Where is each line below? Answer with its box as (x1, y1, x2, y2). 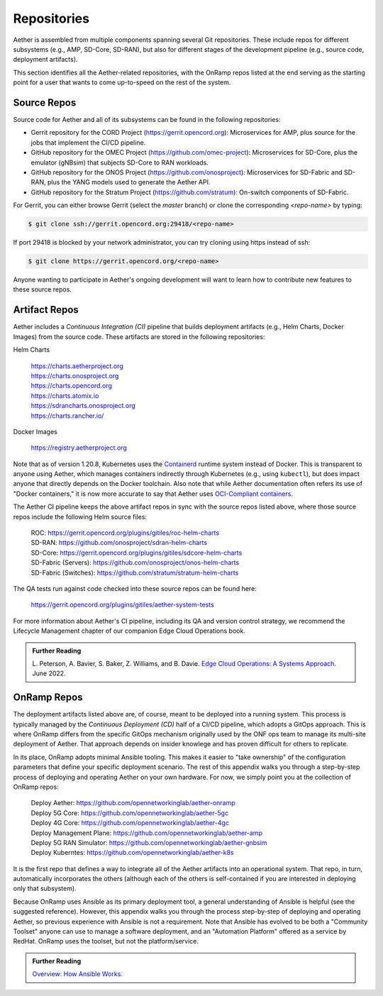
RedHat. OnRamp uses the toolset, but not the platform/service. (13, 937, 199, 946)
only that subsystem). (13, 884, 77, 893)
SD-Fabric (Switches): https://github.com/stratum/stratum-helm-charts (30, 568, 239, 577)
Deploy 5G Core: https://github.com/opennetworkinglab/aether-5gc (30, 809, 229, 817)
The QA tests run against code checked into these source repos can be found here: (13, 584, 257, 592)
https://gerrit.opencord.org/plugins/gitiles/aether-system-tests (30, 600, 214, 609)
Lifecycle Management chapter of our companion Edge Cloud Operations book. (13, 626, 246, 635)
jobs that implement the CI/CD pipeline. (30, 138, 146, 147)
